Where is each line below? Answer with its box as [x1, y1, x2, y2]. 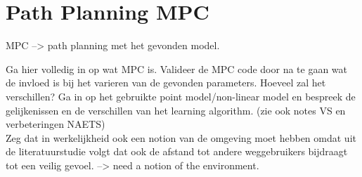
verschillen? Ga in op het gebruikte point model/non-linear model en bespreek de [6, 88, 356, 103]
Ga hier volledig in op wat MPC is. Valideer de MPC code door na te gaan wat [6, 61, 348, 76]
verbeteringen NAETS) [6, 117, 105, 131]
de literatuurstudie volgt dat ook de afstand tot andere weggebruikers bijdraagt [6, 144, 348, 159]
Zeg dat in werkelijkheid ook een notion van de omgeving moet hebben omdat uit [6, 130, 356, 145]
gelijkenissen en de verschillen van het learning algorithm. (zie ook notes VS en [6, 103, 346, 117]
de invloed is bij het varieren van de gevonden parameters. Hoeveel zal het [6, 75, 326, 90]
